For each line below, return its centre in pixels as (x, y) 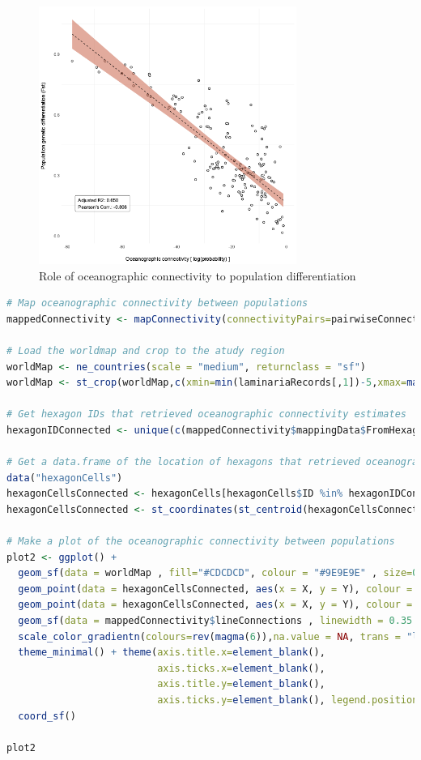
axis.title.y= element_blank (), (241, 684)
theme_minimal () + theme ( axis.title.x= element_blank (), (172, 653)
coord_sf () (47, 716)
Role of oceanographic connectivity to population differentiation (198, 275)
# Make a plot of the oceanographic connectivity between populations (201, 542)
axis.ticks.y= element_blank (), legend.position (288, 700)
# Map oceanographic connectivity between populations (157, 303)
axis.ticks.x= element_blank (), (241, 668)
